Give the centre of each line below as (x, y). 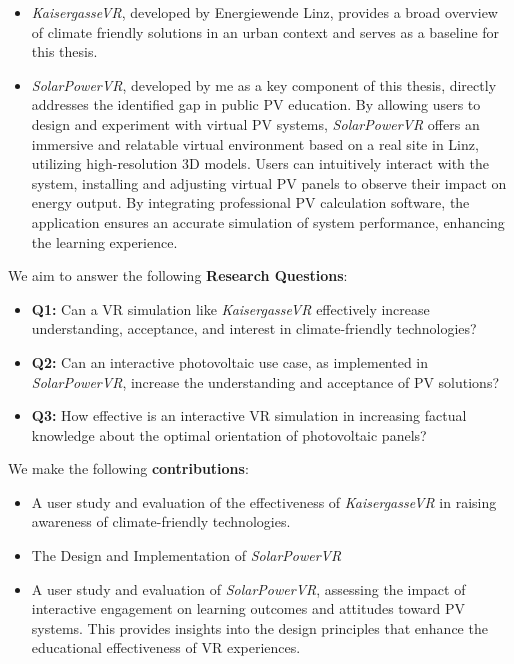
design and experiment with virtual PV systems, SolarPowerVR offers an (255, 123)
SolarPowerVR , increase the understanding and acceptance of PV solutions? (265, 381)
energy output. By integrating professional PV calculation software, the (250, 202)
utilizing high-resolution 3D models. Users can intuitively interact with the (260, 163)
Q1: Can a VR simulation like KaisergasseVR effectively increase (230, 308)
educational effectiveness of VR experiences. (166, 647)
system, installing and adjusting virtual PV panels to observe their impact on (269, 182)
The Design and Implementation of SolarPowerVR (186, 555)
